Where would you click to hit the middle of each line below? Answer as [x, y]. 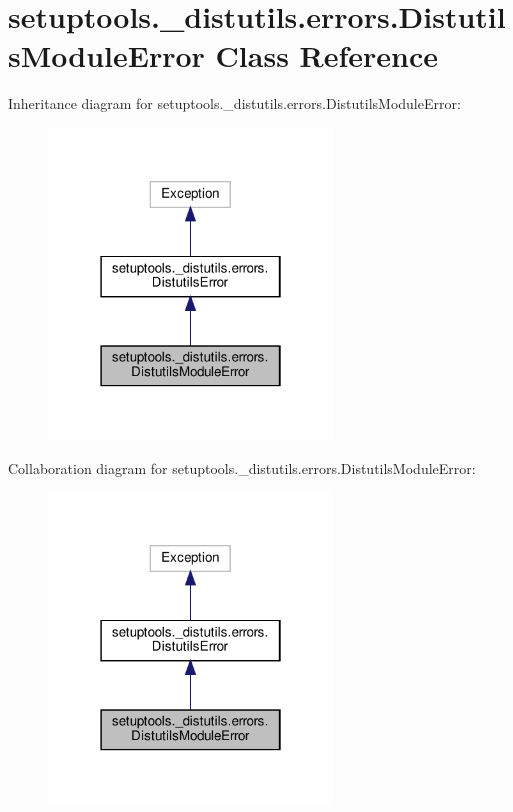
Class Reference [327, 55]
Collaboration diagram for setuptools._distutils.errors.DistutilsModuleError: [242, 467]
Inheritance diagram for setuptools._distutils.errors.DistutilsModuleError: [234, 103]
